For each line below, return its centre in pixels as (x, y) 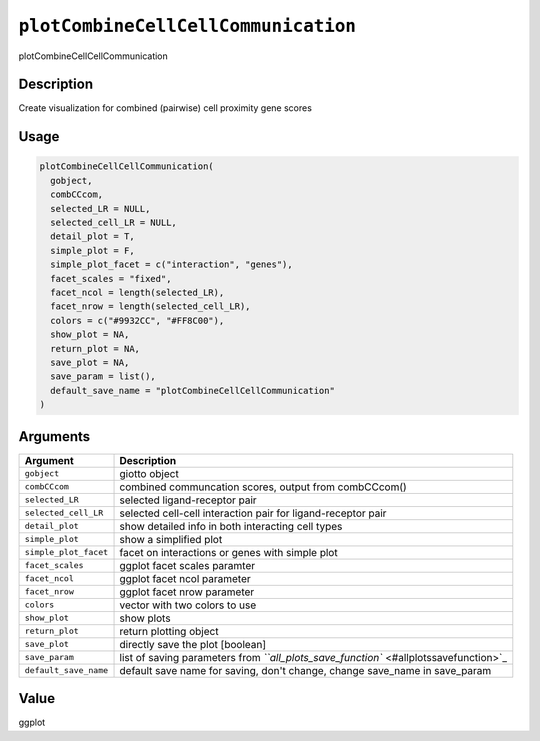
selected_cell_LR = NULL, (113, 223)
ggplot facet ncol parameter (185, 578)
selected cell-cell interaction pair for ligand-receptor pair (253, 513)
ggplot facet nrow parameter (187, 592)
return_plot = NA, (95, 348)
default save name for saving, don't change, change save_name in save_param (305, 670)
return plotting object (169, 631)
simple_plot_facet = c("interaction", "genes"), (172, 264)
